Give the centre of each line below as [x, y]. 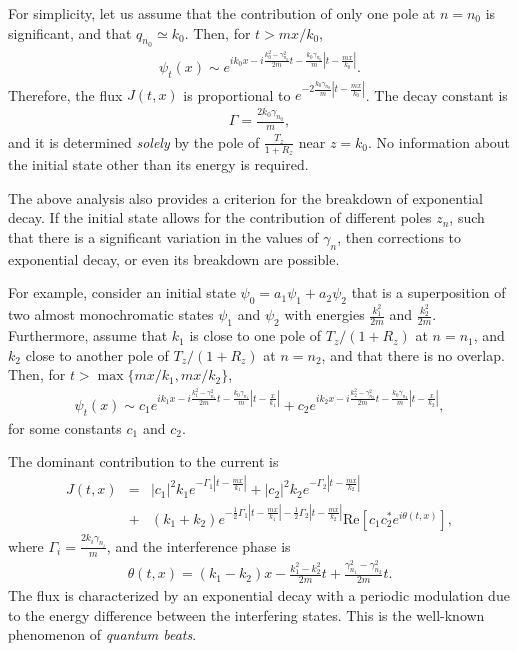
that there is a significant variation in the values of [163, 236]
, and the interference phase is [198, 545]
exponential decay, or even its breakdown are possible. [174, 258]
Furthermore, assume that [88, 335]
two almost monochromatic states [111, 314]
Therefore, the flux [65, 94]
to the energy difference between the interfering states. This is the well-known [246, 614]
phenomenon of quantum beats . [102, 634]
